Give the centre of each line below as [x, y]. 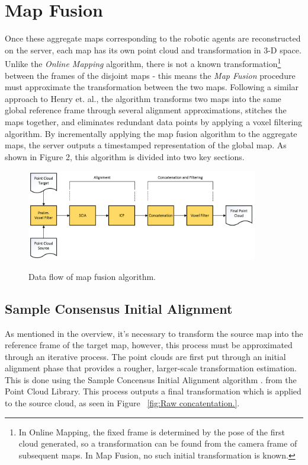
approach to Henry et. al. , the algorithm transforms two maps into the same [143, 98]
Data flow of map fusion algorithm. [92, 276]
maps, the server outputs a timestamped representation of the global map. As [146, 145]
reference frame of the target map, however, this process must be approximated [149, 345]
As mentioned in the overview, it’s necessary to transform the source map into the [154, 333]
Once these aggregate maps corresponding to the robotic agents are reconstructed [153, 38]
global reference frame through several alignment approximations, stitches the [146, 110]
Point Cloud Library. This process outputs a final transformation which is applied [153, 391]
